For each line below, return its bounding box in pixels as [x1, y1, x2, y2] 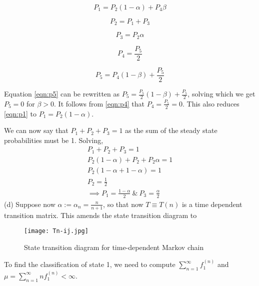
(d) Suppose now [4, 198, 55, 209]
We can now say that [4, 125, 68, 135]
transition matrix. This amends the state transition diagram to [4, 209, 197, 220]
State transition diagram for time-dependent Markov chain [24, 241, 204, 252]
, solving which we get [187, 88, 255, 99]
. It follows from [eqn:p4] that [54, 98, 145, 108]
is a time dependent [181, 198, 242, 209]
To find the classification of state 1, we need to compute [4, 259, 175, 269]
